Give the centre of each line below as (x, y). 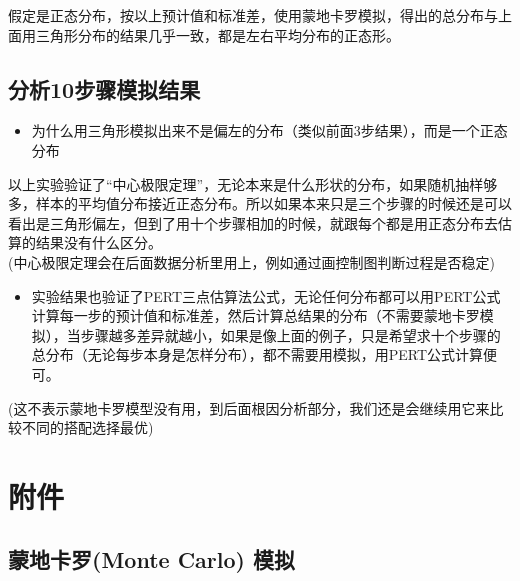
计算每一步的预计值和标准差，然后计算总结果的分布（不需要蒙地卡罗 (255, 315)
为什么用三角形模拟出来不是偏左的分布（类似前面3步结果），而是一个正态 (269, 130)
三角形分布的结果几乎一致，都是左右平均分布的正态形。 (217, 34)
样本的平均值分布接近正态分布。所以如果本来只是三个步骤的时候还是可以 (273, 203)
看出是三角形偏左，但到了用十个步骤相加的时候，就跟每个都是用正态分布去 (253, 222)
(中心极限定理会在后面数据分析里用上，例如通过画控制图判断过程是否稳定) (251, 261)
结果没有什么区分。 (98, 242)
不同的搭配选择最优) (87, 427)
